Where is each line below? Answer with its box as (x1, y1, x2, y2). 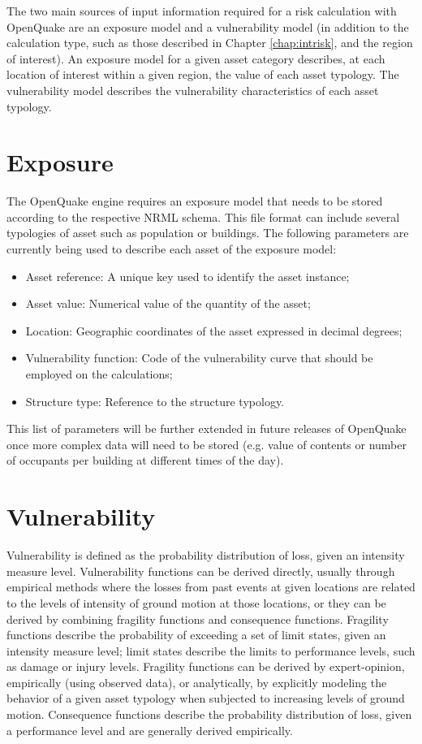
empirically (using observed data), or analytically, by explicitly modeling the (6, 673, 387, 690)
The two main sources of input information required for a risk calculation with (6, 2, 397, 19)
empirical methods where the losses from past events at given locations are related (6, 578, 416, 595)
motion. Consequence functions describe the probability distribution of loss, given (6, 706, 412, 723)
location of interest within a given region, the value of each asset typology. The (6, 66, 399, 83)
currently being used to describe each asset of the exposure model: (6, 240, 337, 257)
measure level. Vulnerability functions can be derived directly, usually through (6, 562, 395, 579)
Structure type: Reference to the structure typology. (25, 392, 285, 409)
